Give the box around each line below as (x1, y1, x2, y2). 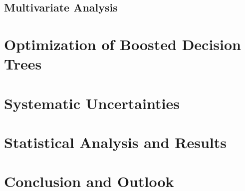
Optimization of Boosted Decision (4, 33, 241, 54)
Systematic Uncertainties (4, 92, 180, 113)
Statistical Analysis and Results (4, 131, 227, 152)
